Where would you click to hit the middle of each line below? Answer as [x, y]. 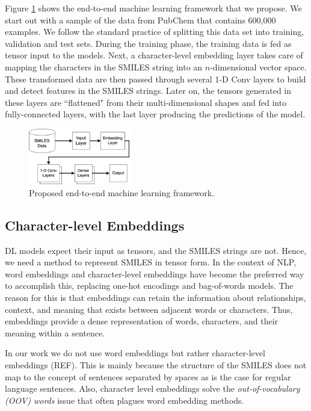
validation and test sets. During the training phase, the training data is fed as [148, 43]
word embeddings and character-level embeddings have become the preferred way [155, 273]
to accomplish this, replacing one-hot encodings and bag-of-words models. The [149, 286]
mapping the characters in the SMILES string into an [104, 66]
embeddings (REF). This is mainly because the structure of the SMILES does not [156, 365]
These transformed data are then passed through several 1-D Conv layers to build [155, 79]
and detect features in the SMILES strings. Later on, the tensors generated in [148, 91]
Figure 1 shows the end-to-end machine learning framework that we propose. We [153, 8]
